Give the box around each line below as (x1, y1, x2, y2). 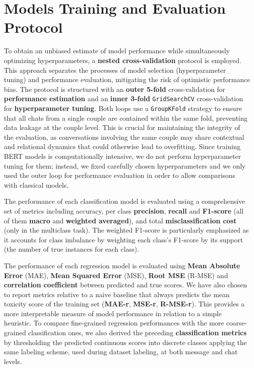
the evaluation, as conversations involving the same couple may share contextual (4, 131, 244, 142)
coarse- (226, 318, 247, 328)
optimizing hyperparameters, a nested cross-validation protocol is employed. (4, 55, 241, 65)
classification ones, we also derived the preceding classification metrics (28, 327, 247, 338)
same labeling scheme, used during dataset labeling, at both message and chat (4, 346, 238, 357)
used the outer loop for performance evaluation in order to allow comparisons (4, 170, 235, 180)
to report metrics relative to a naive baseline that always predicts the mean (4, 289, 230, 299)
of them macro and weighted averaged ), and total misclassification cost (4, 215, 237, 225)
